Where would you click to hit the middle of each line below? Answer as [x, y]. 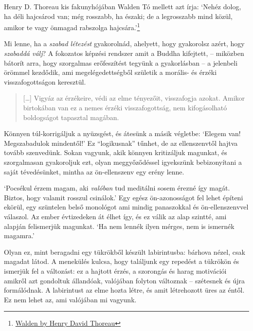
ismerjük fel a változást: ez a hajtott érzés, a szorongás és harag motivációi [115, 270]
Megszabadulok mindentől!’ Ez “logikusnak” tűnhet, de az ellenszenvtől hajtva [121, 143]
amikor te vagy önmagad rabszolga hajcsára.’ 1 [72, 26]
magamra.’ [19, 235]
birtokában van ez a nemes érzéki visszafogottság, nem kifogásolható [125, 107]
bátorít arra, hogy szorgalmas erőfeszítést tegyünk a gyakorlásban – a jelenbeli [121, 62]
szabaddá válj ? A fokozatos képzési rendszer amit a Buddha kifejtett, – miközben [124, 53]
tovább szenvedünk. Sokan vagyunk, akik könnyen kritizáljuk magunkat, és [116, 152]
